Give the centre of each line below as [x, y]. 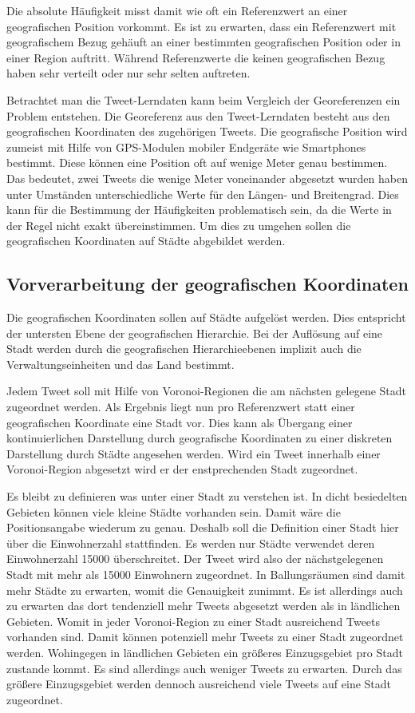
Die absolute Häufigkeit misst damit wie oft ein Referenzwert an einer [177, 10]
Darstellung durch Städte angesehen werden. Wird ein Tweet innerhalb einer [194, 453]
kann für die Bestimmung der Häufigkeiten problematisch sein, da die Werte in [199, 210]
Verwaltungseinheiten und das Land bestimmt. [121, 364]
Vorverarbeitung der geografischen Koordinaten [207, 284]
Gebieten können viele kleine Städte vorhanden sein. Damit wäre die [174, 511]
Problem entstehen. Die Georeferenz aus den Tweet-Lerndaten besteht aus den [198, 115]
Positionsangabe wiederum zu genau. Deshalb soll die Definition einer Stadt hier [203, 527]
